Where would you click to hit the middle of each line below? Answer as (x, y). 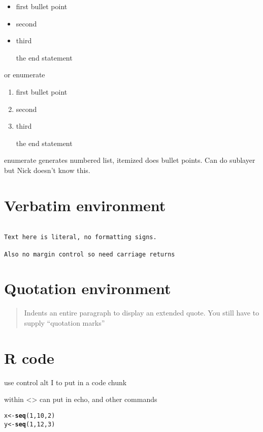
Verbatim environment (85, 205)
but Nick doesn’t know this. (47, 170)
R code (29, 357)
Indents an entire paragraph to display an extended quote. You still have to (142, 313)
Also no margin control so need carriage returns (90, 254)
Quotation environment (88, 288)
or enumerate (25, 75)
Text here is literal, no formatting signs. (80, 237)
